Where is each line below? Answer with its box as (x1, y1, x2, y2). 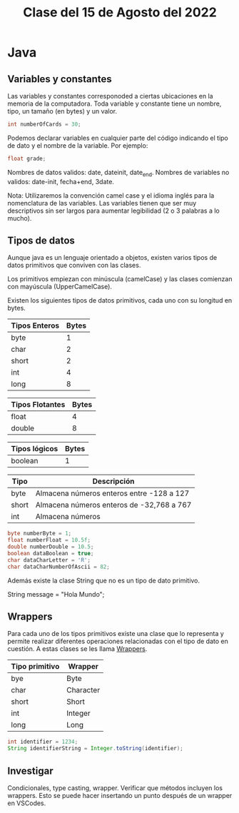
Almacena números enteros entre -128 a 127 (35, 488, 190, 498)
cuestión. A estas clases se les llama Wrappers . (7, 645, 148, 653)
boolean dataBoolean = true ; (7, 550, 94, 557)
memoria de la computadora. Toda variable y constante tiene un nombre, (7, 99, 222, 108)
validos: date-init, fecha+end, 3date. (7, 177, 114, 186)
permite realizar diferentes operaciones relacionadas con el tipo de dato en (7, 637, 228, 646)
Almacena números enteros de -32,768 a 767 (35, 500, 192, 510)
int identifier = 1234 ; (7, 738, 78, 746)
